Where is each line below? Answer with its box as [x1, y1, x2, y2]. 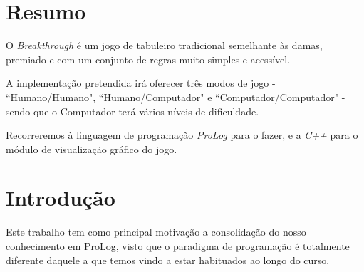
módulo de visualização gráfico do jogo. [6, 141, 177, 156]
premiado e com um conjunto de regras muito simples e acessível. [6, 51, 291, 66]
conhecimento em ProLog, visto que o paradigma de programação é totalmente [6, 239, 350, 253]
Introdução [6, 183, 115, 212]
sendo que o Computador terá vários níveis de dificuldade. [6, 103, 259, 118]
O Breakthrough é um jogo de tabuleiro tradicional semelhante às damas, [6, 38, 323, 53]
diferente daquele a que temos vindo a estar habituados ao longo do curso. [6, 252, 330, 267]
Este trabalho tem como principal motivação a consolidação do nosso [6, 224, 306, 239]
